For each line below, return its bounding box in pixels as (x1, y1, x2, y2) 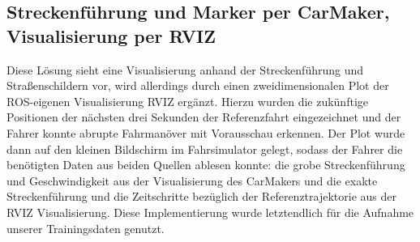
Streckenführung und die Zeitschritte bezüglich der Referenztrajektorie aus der (6, 188, 396, 205)
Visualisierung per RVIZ (6, 23, 216, 48)
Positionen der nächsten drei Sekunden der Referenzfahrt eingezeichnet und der (6, 108, 401, 125)
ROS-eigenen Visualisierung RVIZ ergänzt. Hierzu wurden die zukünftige (6, 92, 368, 109)
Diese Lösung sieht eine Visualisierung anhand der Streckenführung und (6, 61, 364, 78)
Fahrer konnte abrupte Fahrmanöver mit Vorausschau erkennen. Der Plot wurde (6, 124, 405, 141)
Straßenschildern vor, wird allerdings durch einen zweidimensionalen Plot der (6, 77, 389, 94)
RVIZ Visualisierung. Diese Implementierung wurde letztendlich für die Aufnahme (6, 203, 414, 220)
